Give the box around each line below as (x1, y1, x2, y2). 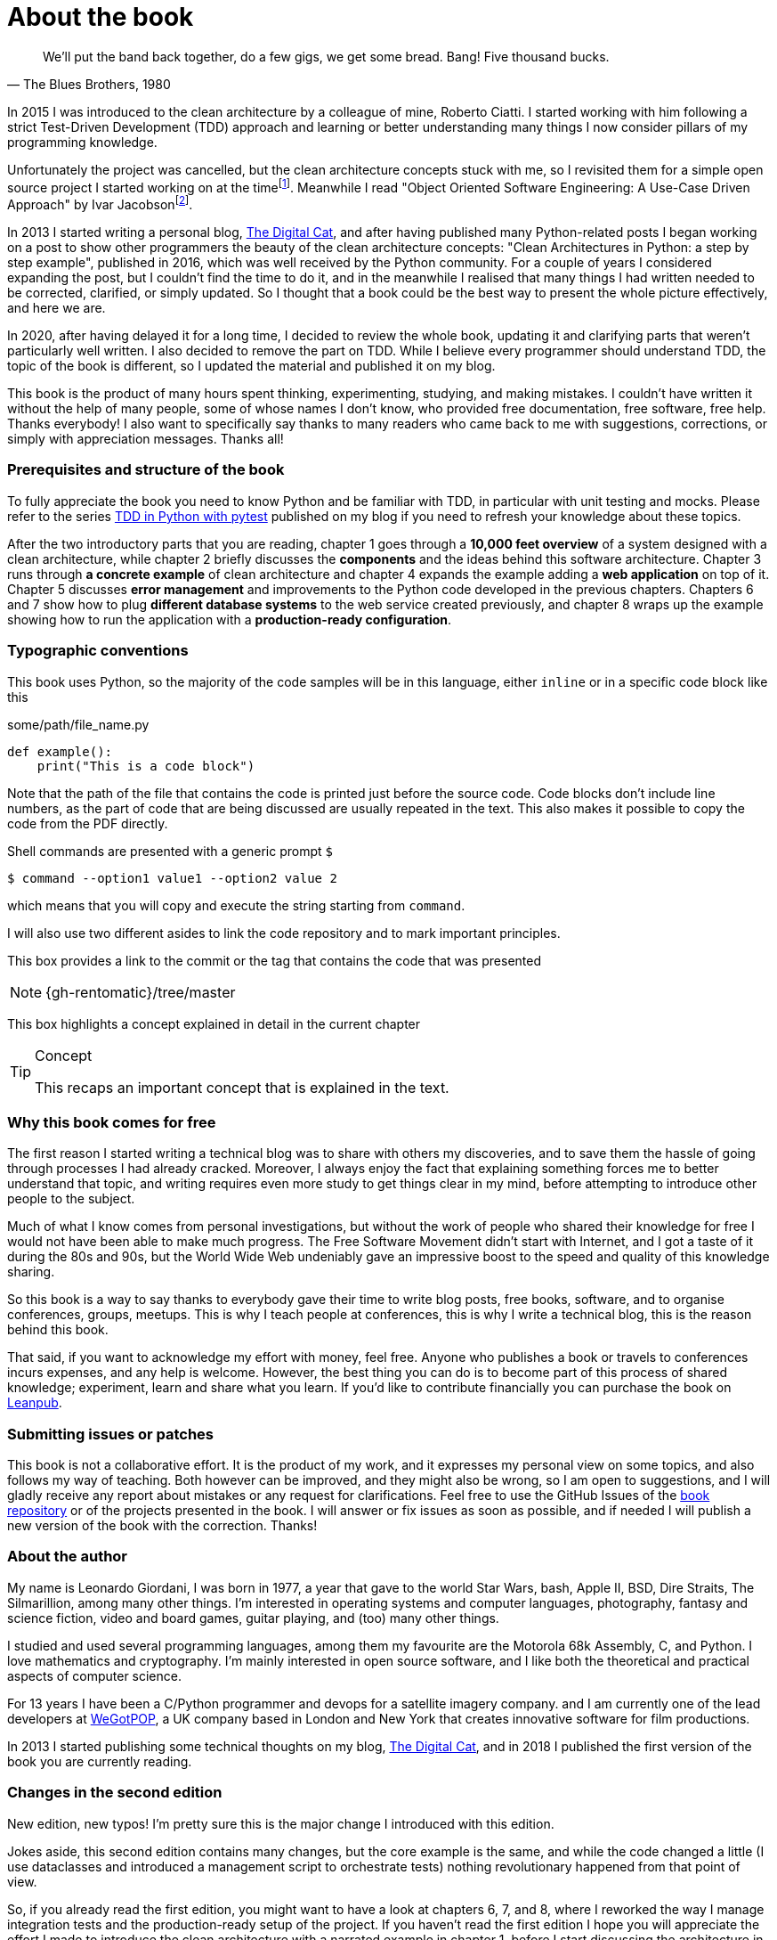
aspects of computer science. (7, 1667, 182, 1683)
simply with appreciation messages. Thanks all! (7, 431, 284, 447)
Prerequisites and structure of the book (7, 461, 285, 479)
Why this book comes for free (7, 1113, 216, 1131)
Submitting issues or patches (7, 1424, 214, 1443)
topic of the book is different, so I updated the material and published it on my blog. (7, 358, 496, 374)
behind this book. (7, 1322, 109, 1338)
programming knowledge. (7, 134, 158, 150)
